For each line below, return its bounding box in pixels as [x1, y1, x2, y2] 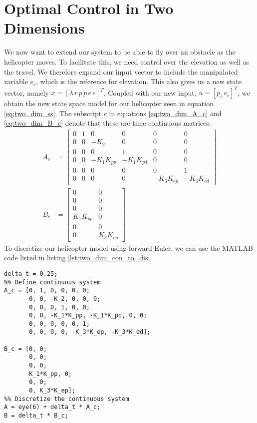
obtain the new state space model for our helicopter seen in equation [4, 98, 214, 109]
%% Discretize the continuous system [4, 395, 129, 402]
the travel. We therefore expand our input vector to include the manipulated [4, 66, 238, 77]
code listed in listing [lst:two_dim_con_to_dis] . [4, 252, 152, 263]
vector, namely [4, 87, 49, 98]
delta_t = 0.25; [4, 270, 58, 277]
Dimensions [4, 18, 85, 38]
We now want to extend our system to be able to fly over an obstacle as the [4, 47, 236, 57]
